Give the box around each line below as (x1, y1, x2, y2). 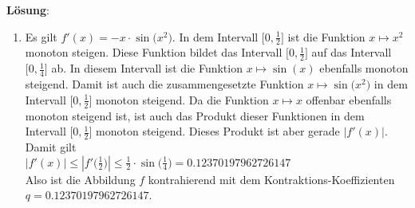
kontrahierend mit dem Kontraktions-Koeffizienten (148, 171, 395, 187)
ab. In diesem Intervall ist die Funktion (51, 60, 243, 77)
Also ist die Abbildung (25, 171, 136, 187)
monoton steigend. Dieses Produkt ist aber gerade (96, 123, 340, 139)
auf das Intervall (311, 44, 392, 61)
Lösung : (6, 2, 49, 18)
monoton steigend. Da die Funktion (96, 91, 269, 108)
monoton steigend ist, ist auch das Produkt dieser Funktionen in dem (25, 107, 365, 124)
